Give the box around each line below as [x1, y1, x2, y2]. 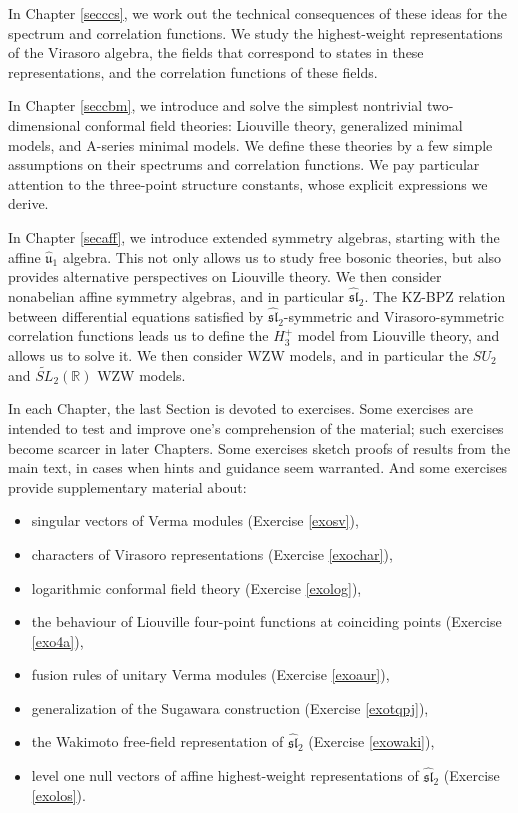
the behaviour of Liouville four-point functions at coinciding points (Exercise [31, 611, 502, 632]
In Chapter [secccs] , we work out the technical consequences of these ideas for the [8, 3, 508, 23]
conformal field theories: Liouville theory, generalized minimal [85, 114, 463, 135]
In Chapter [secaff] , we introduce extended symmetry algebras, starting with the [8, 226, 500, 247]
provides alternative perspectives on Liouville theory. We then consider [8, 266, 442, 287]
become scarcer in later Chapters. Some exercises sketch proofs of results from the [8, 437, 511, 458]
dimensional [8, 114, 81, 135]
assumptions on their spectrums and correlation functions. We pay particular [8, 154, 480, 175]
